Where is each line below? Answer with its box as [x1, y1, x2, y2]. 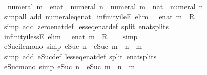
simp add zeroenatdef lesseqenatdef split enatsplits [4, 21, 169, 32]
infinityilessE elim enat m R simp [4, 31, 138, 41]
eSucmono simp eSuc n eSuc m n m [4, 61, 135, 71]
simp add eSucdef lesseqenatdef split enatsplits [4, 51, 157, 61]
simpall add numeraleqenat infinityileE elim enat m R [4, 11, 195, 21]
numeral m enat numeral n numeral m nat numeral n [7, 1, 203, 11]
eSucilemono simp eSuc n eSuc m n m [4, 41, 142, 52]
